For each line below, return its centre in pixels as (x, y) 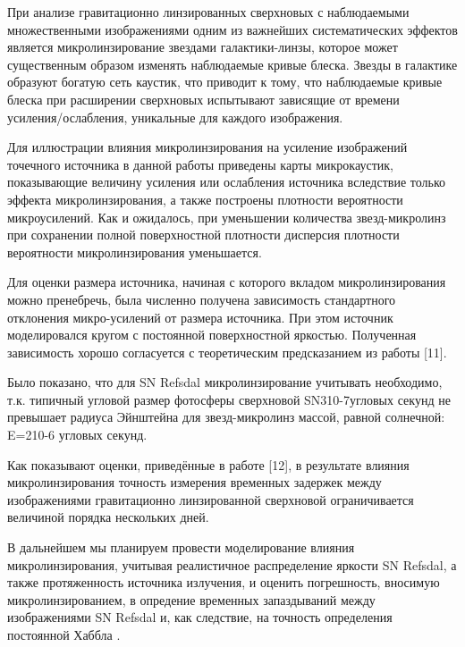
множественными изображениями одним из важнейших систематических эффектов (232, 29)
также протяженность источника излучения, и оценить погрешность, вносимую (224, 582)
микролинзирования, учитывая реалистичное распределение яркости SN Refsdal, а (232, 564)
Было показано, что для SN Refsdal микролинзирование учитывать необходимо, (225, 382)
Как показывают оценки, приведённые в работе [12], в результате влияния (208, 464)
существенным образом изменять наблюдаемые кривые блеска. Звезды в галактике (232, 64)
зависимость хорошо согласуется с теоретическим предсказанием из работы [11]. (227, 352)
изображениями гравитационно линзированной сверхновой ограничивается (211, 499)
